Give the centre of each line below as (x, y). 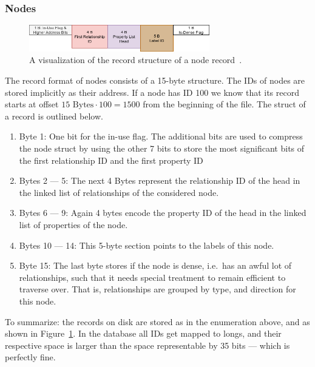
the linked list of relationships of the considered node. (119, 192)
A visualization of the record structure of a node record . (136, 60)
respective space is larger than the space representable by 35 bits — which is (147, 345)
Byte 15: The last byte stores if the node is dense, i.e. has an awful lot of (155, 265)
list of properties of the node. (73, 224)
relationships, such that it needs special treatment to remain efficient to (152, 277)
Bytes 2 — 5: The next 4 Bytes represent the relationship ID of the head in (160, 180)
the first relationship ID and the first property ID (111, 160)
